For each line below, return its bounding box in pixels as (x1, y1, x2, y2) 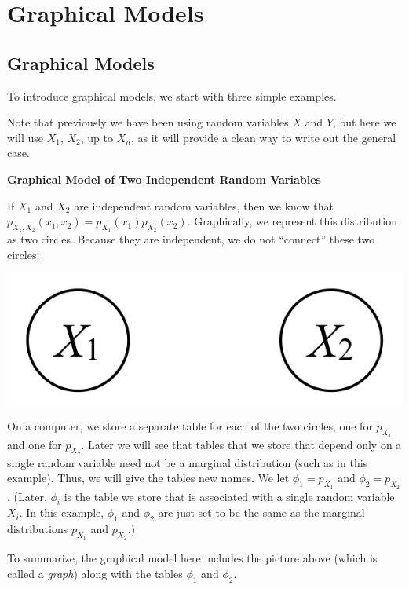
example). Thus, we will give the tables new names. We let (7, 470, 290, 486)
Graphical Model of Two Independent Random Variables (7, 170, 321, 187)
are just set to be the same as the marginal (158, 504, 365, 521)
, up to (80, 129, 113, 145)
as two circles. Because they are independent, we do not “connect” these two (7, 231, 375, 247)
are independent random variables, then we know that (74, 197, 334, 214)
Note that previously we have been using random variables (7, 114, 289, 130)
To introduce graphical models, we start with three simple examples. (7, 87, 337, 104)
